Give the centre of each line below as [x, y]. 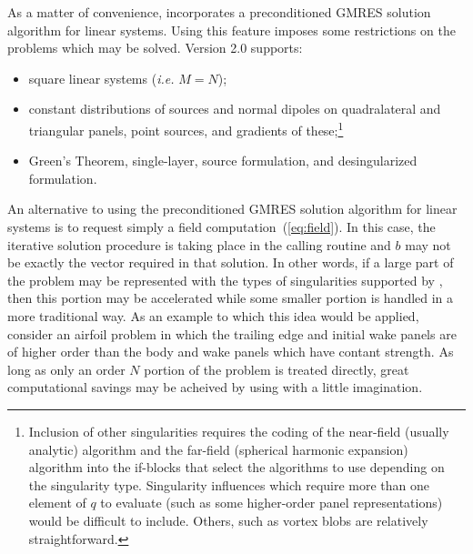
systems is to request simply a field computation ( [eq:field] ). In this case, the [221, 227]
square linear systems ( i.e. [101, 78]
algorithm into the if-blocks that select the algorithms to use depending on [236, 467]
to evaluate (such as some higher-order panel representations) [272, 503]
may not [428, 244]
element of [57, 503]
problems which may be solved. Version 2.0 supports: [155, 48]
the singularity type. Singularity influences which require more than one [229, 484]
